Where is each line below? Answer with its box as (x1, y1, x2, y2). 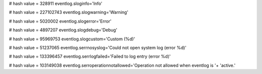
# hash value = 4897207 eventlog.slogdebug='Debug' (9, 27, 117, 33)
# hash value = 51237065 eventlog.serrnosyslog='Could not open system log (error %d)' (9, 45, 187, 50)
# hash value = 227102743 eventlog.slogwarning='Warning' (9, 10, 129, 15)
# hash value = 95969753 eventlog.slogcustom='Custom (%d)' (9, 36, 135, 42)
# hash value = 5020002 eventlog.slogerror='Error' (9, 18, 112, 24)
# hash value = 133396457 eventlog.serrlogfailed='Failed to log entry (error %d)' (9, 53, 171, 60)
